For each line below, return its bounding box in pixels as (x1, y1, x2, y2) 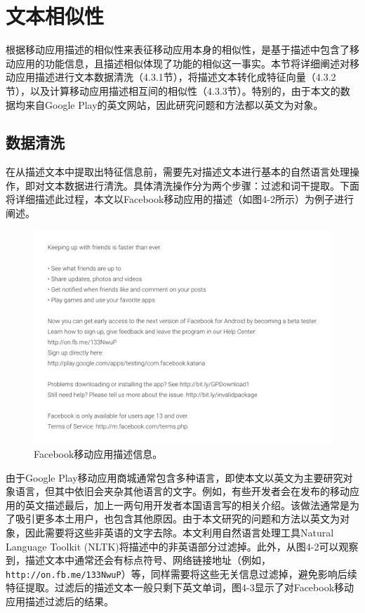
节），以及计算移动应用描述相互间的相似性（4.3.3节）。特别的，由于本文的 (6, 83, 340, 98)
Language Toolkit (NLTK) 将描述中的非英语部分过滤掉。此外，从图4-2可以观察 (6, 539, 359, 553)
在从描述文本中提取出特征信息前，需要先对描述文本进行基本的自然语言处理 (6, 164, 350, 179)
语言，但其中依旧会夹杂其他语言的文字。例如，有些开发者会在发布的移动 (15, 484, 350, 499)
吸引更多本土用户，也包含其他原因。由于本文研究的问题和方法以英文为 (15, 511, 340, 526)
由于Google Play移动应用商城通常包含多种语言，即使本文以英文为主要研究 (6, 470, 343, 485)
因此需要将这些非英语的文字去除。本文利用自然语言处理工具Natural (25, 525, 334, 539)
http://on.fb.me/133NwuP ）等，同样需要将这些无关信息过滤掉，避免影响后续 (6, 566, 357, 581)
